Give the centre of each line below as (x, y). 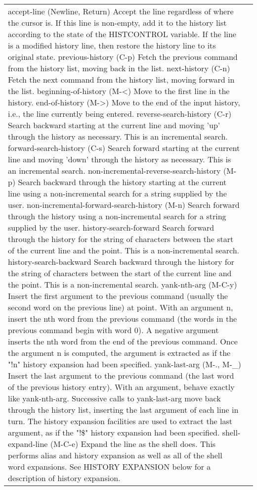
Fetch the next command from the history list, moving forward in (121, 79)
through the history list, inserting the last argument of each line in (123, 410)
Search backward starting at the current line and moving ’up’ (114, 125)
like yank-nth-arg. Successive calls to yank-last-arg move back (114, 398)
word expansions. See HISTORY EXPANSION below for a (109, 466)
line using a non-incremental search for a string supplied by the (117, 193)
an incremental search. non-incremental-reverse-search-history (114, 171)
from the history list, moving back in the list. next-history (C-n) (119, 68)
